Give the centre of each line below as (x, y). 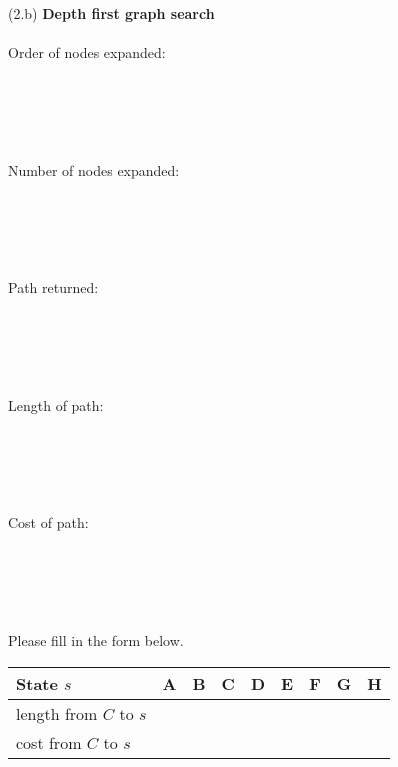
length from (57, 713)
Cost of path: (48, 522)
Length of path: (56, 404)
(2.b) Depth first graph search (111, 13)
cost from (49, 742)
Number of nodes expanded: (94, 169)
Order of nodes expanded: (87, 52)
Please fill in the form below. (96, 640)
